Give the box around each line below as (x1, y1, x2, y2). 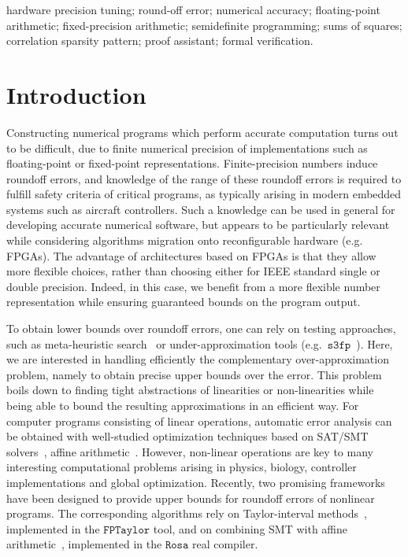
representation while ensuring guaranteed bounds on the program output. (6, 293, 361, 310)
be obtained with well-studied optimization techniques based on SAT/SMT (6, 428, 369, 444)
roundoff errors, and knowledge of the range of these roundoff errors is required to (6, 170, 402, 186)
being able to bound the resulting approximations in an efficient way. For (6, 397, 359, 413)
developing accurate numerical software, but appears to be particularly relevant (6, 216, 390, 233)
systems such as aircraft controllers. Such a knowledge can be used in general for (6, 201, 395, 217)
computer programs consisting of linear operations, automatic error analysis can (6, 412, 392, 429)
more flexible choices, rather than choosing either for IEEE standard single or (6, 263, 380, 279)
